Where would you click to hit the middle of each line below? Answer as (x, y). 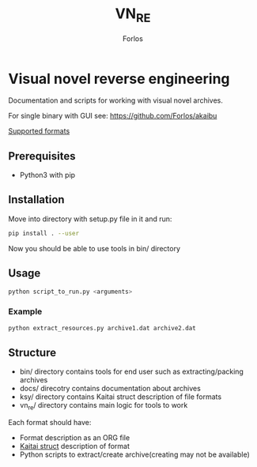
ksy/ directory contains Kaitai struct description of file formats (121, 397)
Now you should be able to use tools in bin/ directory (94, 248)
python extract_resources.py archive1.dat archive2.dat (102, 328)
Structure (32, 353)
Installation (36, 200)
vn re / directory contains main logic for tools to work (104, 406)
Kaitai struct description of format (75, 446)
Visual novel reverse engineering (119, 79)
